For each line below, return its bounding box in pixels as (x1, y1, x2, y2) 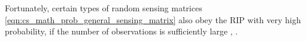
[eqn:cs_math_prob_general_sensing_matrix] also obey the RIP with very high (5, 13, 301, 26)
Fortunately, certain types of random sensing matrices (5, 2, 202, 14)
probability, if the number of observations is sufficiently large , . (5, 25, 238, 37)
